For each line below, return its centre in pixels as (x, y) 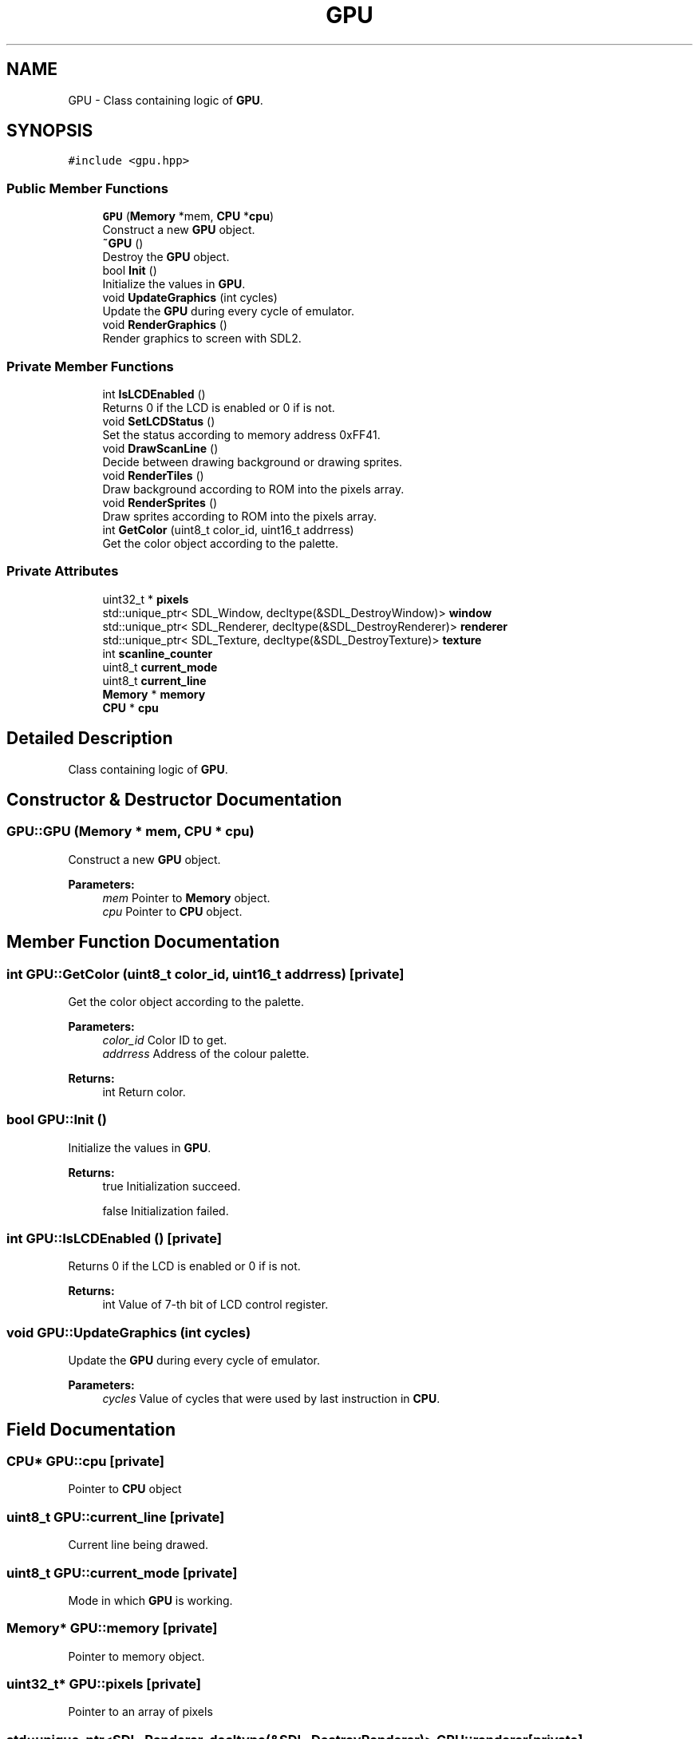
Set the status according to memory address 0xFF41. (241, 434)
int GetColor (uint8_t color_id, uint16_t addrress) (228, 529)
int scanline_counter (158, 653)
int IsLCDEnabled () (154, 394)
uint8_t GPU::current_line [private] (116, 1517)
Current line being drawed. (138, 1545)
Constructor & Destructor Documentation (174, 799)
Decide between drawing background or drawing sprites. (253, 461)
